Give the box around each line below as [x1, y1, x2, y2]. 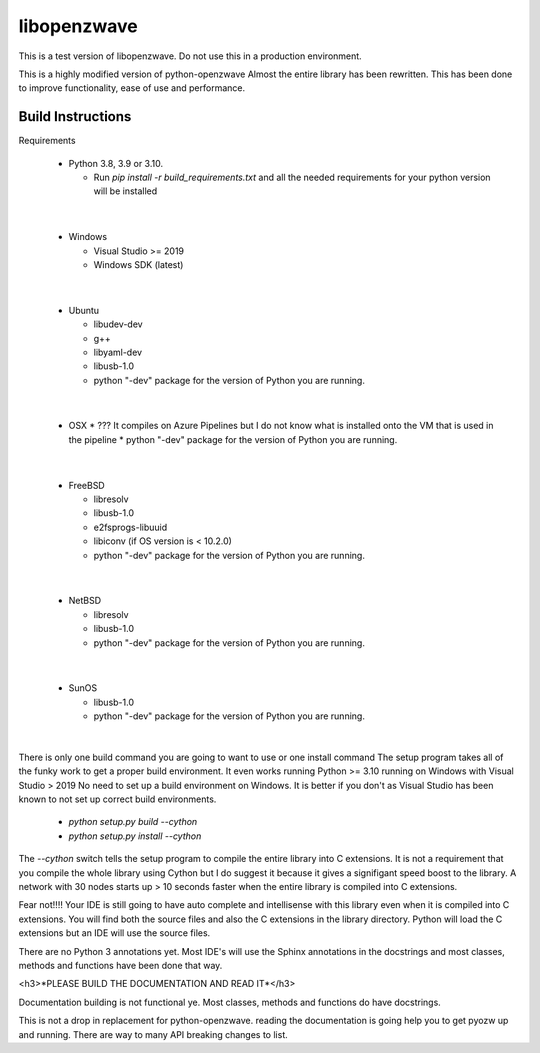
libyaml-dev [93, 346, 143, 358]
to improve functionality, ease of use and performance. [18, 82, 245, 94]
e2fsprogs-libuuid [93, 521, 168, 533]
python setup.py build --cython [68, 816, 198, 828]
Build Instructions [18, 108, 132, 125]
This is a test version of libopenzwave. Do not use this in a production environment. [18, 50, 362, 62]
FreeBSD [68, 479, 105, 491]
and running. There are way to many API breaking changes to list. [18, 1028, 289, 1040]
